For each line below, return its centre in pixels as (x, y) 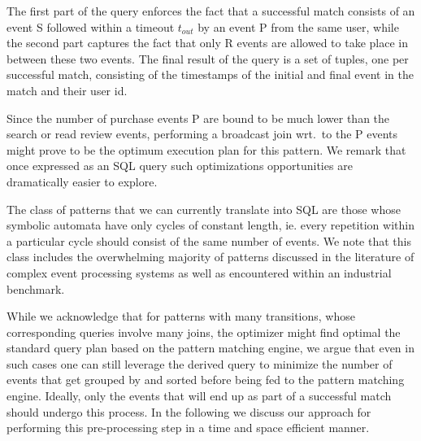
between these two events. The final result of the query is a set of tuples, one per (208, 58)
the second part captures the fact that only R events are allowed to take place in (207, 43)
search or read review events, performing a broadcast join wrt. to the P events (202, 134)
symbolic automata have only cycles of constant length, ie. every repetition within (210, 225)
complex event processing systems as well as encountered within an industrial (199, 272)
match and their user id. (67, 90)
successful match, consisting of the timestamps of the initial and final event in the (210, 74)
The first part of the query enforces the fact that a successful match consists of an (211, 11)
